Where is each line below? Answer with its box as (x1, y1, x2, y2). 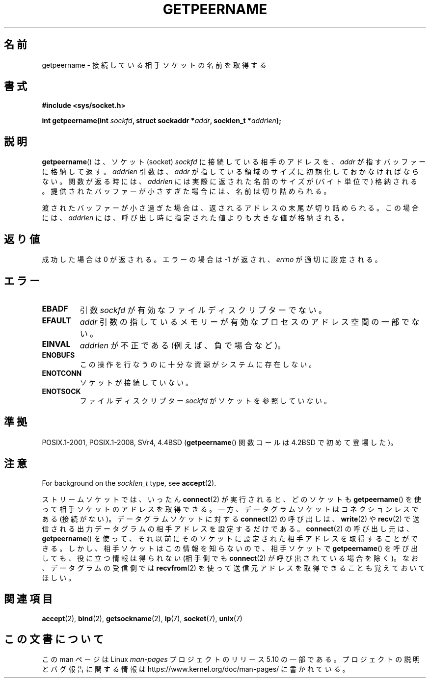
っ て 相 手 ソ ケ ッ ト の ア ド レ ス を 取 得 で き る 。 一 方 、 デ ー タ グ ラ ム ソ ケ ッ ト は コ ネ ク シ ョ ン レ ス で (42, 504, 419, 513)
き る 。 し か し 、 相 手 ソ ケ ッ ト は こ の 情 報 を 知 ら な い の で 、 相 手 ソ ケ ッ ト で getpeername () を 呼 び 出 (42, 544, 418, 552)
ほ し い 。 (42, 573, 76, 582)
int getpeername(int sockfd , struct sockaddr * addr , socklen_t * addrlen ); (42, 116, 281, 125)
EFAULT (42, 315, 71, 325)
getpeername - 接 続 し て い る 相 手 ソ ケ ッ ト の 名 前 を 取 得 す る (42, 60, 267, 69)
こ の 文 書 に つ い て (4, 632, 104, 645)
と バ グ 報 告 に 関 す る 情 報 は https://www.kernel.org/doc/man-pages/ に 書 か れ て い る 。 (42, 665, 349, 674)
